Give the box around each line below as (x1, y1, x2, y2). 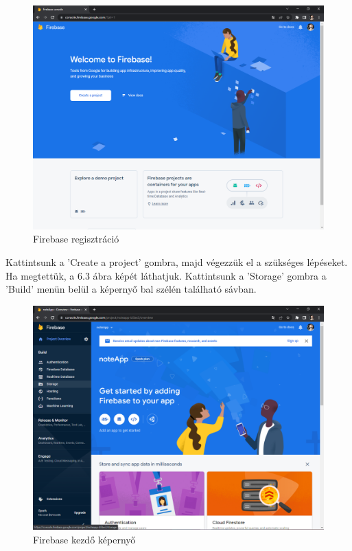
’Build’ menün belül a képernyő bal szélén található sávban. (5, 282, 257, 296)
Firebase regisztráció (33, 232, 119, 246)
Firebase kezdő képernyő (33, 532, 136, 546)
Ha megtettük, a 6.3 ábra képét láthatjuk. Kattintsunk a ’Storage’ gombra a (5, 268, 327, 282)
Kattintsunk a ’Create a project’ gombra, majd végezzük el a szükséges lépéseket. (5, 255, 348, 269)
